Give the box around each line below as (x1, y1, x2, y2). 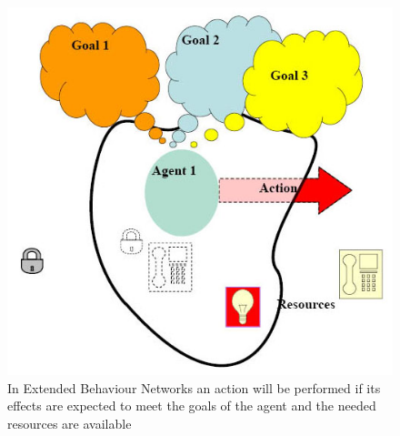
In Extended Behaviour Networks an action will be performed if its (7, 378, 381, 397)
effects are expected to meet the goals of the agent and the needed (7, 396, 376, 415)
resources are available (7, 413, 132, 432)
